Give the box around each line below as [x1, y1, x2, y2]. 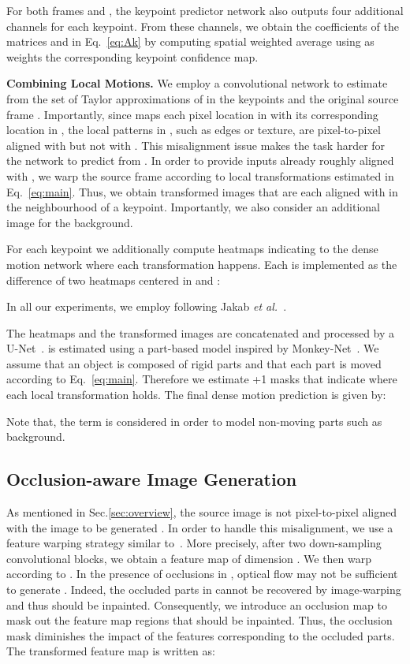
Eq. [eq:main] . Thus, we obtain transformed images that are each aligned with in [6, 183, 398, 200]
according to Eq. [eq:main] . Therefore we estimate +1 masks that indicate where [6, 371, 397, 387]
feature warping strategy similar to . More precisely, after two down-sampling [6, 535, 382, 551]
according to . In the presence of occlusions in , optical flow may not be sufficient [6, 565, 398, 582]
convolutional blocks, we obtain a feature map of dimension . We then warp [6, 550, 372, 566]
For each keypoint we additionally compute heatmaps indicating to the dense [6, 241, 378, 257]
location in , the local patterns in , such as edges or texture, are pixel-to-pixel [6, 121, 381, 138]
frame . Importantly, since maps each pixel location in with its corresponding [6, 106, 378, 122]
